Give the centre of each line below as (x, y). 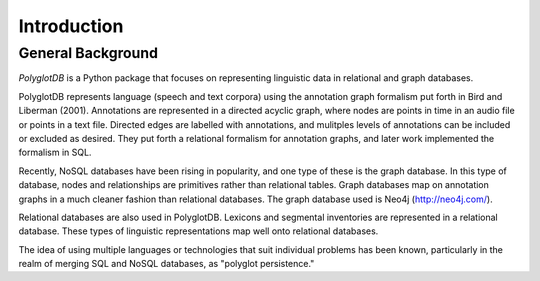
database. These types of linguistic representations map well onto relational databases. (198, 231)
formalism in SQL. (55, 152)
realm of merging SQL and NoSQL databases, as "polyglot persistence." (166, 264)
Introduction (71, 26)
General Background (88, 53)
